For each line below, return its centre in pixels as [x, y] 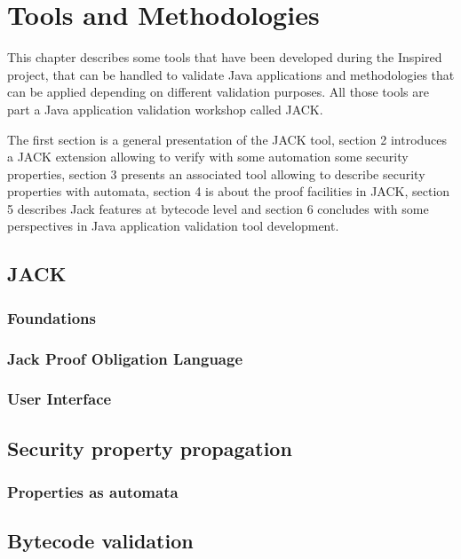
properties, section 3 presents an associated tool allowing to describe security [216, 173]
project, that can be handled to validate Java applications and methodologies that [231, 74]
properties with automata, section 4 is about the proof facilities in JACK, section [229, 191]
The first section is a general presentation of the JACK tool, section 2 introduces [227, 139]
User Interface [60, 399]
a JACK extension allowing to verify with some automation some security [208, 157]
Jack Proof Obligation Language [125, 358]
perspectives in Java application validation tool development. [173, 226]
